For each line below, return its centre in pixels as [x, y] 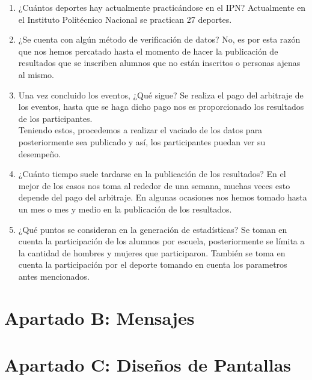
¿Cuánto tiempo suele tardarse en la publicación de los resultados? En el [152, 174]
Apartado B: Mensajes [99, 317]
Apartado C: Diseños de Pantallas [148, 365]
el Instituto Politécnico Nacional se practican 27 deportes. [125, 19]
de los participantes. [55, 118]
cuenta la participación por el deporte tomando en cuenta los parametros [153, 264]
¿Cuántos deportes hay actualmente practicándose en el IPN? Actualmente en [162, 7]
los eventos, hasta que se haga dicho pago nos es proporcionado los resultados [161, 107]
